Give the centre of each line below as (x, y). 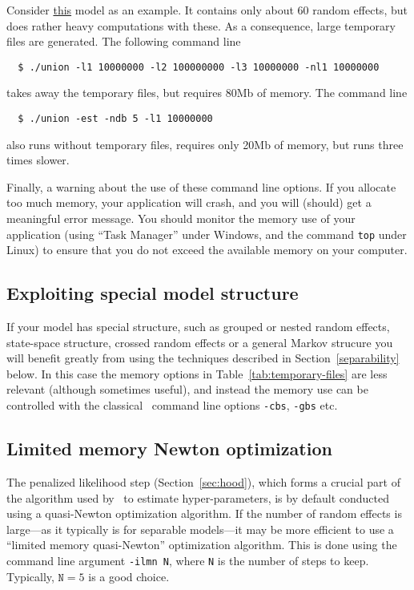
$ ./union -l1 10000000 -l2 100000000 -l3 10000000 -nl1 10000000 (199, 67)
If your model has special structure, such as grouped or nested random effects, (198, 327)
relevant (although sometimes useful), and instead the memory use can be (187, 389)
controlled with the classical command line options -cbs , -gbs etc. (172, 405)
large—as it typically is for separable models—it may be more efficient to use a (200, 529)
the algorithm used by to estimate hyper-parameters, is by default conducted (198, 497)
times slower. (38, 160)
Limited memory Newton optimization (169, 449)
